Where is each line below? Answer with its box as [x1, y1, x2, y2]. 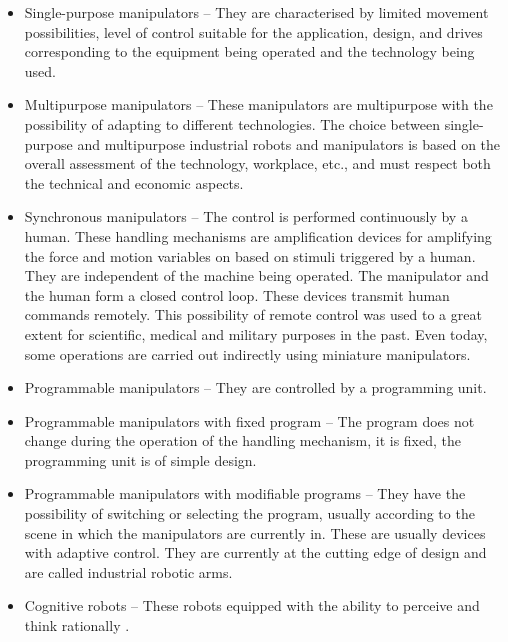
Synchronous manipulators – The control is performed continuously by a [24, 206, 468, 227]
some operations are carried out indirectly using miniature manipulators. [24, 343, 471, 364]
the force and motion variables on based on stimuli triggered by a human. [24, 245, 476, 266]
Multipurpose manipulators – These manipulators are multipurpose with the [24, 94, 493, 115]
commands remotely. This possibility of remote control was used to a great [24, 304, 482, 325]
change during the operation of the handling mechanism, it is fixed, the [24, 430, 462, 451]
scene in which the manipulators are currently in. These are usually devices [24, 522, 486, 543]
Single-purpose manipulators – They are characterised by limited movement [24, 2, 489, 22]
